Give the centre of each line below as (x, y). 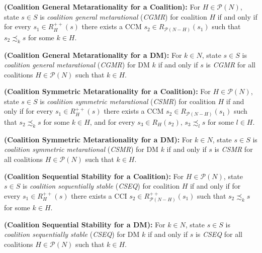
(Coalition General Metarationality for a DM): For (93, 55)
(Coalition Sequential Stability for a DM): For (85, 224)
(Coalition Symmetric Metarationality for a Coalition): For (107, 91)
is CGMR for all (231, 65)
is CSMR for (234, 149)
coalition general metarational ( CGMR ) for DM (77, 65)
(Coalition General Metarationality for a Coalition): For (102, 7)
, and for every (112, 121)
